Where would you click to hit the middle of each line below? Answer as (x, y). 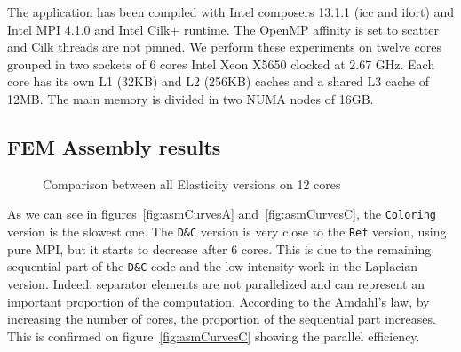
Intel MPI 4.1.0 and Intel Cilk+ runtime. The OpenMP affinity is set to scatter (223, 29)
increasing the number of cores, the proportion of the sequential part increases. (222, 319)
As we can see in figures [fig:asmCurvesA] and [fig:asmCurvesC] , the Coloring (222, 214)
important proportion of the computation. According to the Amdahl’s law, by (219, 301)
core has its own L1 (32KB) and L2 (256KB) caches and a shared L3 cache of (218, 81)
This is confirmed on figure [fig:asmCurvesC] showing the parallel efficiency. (214, 336)
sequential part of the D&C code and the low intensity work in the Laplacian (213, 266)
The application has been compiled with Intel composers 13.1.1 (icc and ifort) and (231, 12)
